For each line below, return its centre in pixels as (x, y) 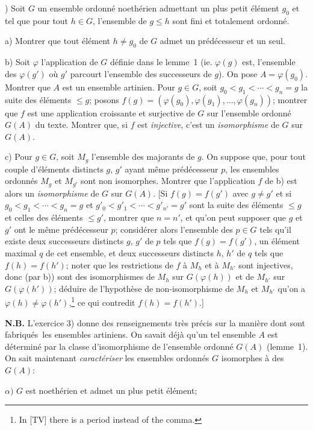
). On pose (238, 73)
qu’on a (292, 288)
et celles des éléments (44, 217)
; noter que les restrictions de (119, 264)
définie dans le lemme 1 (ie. (161, 62)
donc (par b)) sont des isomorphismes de (80, 277)
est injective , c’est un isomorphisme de (208, 125)
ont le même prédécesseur (61, 229)
